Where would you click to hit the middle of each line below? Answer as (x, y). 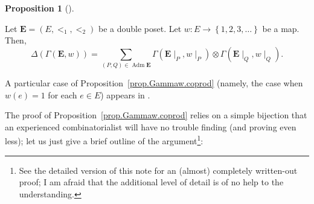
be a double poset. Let (140, 28)
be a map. (281, 28)
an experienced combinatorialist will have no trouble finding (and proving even (151, 126)
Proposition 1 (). (40, 8)
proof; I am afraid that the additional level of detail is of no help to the (151, 182)
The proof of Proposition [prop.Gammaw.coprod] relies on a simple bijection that (156, 115)
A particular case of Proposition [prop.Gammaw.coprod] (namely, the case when (154, 83)
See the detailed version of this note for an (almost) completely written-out (158, 170)
